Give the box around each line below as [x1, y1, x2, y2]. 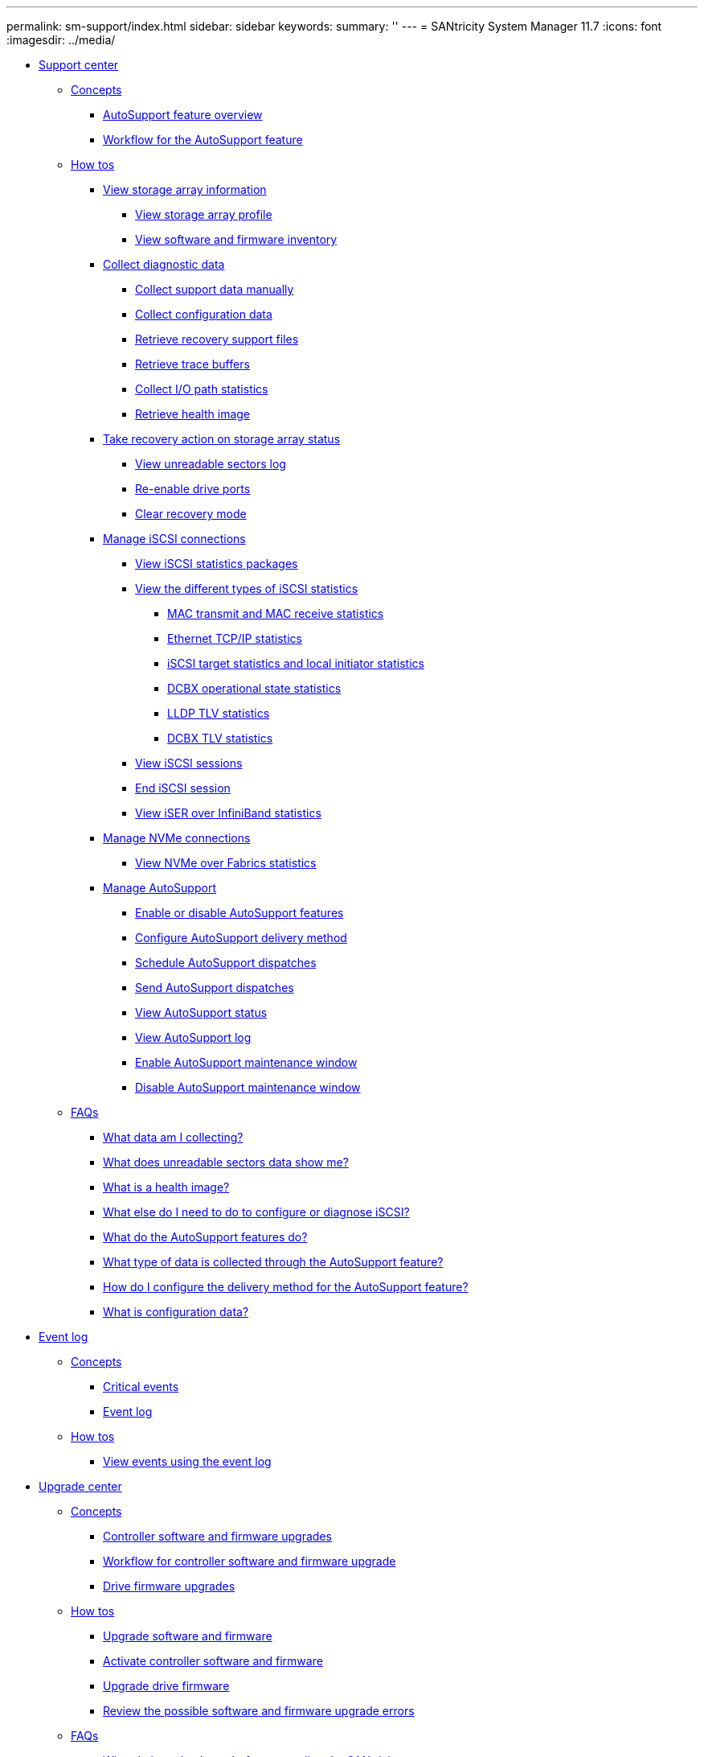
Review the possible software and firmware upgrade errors [103, 1704, 415, 1718]
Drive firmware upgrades [103, 1579, 235, 1593]
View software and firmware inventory [135, 232, 338, 246]
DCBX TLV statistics [167, 731, 273, 745]
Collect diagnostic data [103, 257, 225, 271]
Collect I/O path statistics [135, 382, 268, 396]
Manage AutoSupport [103, 881, 216, 895]
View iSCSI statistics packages [135, 557, 298, 570]
